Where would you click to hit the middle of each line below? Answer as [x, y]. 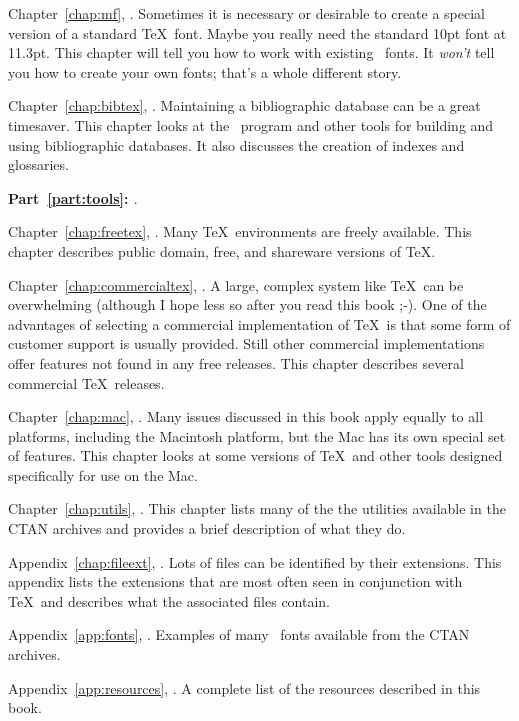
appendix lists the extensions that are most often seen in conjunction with [235, 581]
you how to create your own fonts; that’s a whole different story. [205, 71]
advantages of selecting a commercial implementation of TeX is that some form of [259, 323]
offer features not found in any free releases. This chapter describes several [236, 362]
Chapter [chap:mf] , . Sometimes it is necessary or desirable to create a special [247, 13]
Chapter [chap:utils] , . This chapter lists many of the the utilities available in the [257, 508]
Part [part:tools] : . [73, 197]
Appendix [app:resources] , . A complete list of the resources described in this [244, 687]
